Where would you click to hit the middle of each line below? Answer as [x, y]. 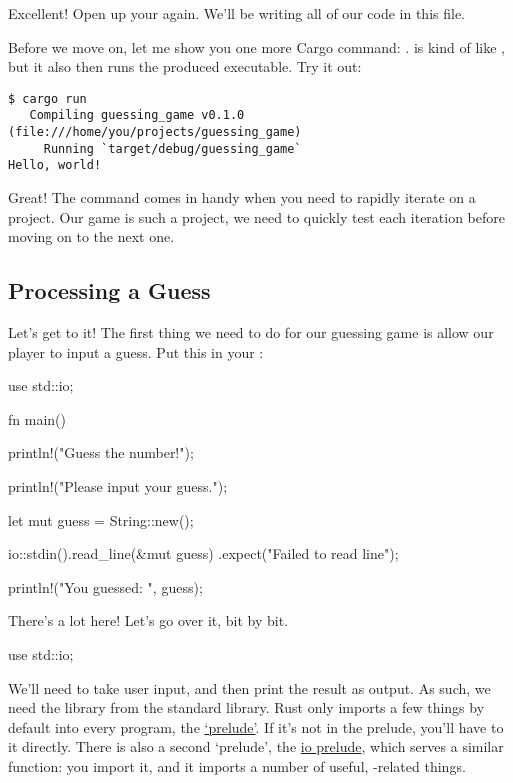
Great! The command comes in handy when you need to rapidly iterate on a [242, 197]
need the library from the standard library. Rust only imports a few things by [246, 707]
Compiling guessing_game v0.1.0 [137, 115]
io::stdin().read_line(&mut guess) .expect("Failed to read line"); [203, 553]
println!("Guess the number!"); [101, 452]
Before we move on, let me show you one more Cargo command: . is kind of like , [256, 46]
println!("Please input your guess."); [118, 486]
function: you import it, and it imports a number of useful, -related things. [237, 765]
